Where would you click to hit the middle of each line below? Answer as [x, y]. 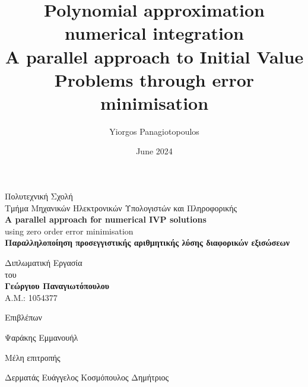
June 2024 [154, 151]
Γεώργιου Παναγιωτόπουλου [57, 286]
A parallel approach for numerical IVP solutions [106, 219]
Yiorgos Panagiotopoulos [154, 131]
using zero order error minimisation [69, 231]
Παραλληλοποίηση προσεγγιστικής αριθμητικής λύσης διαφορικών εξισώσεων [147, 242]
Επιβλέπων [23, 317]
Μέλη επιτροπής [33, 357]
